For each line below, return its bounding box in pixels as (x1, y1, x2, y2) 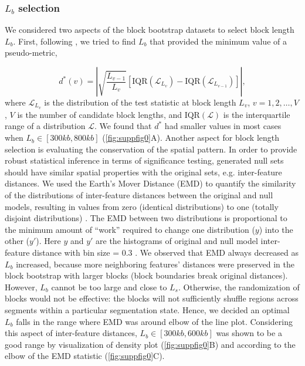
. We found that (94, 120, 152, 132)
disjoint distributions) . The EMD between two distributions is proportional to (5, 212, 287, 224)
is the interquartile (223, 108, 290, 120)
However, (5, 280, 38, 293)
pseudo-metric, (5, 46, 57, 59)
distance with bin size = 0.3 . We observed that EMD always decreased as (32, 246, 299, 258)
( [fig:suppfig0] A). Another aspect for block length (102, 131, 280, 144)
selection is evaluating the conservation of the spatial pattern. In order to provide (5, 143, 297, 155)
